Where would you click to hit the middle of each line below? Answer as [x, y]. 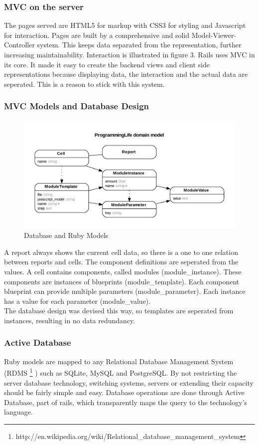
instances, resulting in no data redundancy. [70, 320]
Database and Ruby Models [66, 235]
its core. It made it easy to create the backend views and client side [107, 64]
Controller [19, 45]
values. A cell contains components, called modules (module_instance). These [123, 271]
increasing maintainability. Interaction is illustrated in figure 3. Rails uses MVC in [129, 54]
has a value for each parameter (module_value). [77, 301]
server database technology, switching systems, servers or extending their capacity [129, 382]
